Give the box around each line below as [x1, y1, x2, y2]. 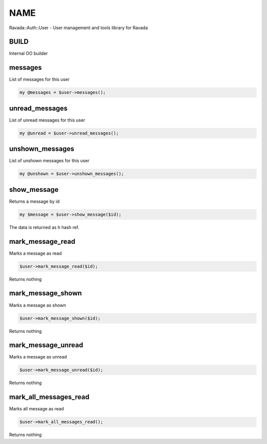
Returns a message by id [9, 198, 60, 204]
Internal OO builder [9, 50, 48, 56]
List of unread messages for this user [9, 117, 86, 123]
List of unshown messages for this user [9, 158, 89, 164]
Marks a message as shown [9, 302, 66, 308]
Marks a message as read [9, 250, 62, 256]
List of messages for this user [9, 77, 70, 83]
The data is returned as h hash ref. [9, 224, 80, 230]
